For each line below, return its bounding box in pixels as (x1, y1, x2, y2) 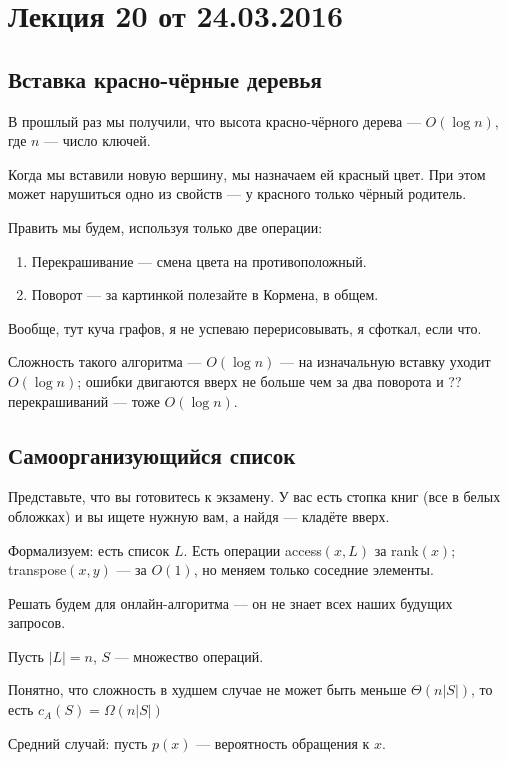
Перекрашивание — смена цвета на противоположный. (31, 250, 367, 271)
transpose (8, 559, 67, 580)
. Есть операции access (183, 539, 322, 560)
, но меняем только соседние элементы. (193, 559, 434, 580)
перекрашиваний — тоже (8, 390, 160, 411)
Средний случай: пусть (8, 732, 148, 753)
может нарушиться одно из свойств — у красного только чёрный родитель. (8, 183, 467, 204)
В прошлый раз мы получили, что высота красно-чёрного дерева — (8, 110, 421, 131)
